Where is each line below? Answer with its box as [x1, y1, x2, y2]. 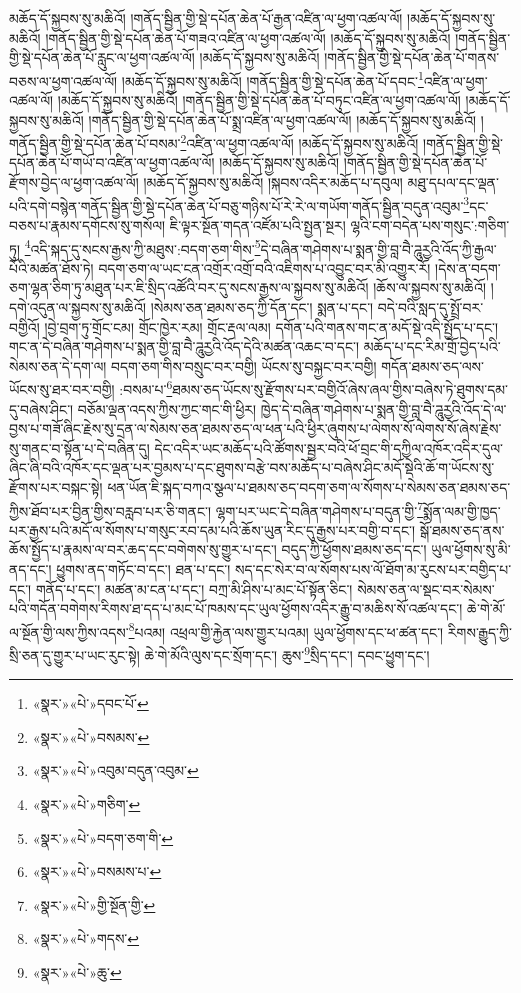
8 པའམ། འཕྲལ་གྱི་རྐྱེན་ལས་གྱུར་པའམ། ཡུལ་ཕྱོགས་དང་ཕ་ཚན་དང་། [128, 618, 444, 642]
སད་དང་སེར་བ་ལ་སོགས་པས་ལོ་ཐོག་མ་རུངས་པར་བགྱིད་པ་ [235, 558, 512, 579]
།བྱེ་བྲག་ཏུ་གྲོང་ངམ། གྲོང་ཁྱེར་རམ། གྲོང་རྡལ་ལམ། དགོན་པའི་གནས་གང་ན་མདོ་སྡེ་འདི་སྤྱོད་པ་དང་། [44, 316, 499, 337]
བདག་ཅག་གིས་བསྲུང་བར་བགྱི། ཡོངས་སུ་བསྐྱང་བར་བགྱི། [111, 355, 377, 376]
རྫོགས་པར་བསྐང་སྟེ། [9, 476, 103, 497]
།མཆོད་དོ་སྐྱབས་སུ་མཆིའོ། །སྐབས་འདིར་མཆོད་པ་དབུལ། [143, 172, 403, 193]
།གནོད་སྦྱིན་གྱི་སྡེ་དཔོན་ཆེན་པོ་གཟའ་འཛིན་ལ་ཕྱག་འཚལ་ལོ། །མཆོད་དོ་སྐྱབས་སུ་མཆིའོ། [45, 27, 451, 48]
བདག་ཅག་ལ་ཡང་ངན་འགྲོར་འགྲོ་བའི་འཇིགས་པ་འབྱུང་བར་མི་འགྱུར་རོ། [98, 257, 431, 278]
